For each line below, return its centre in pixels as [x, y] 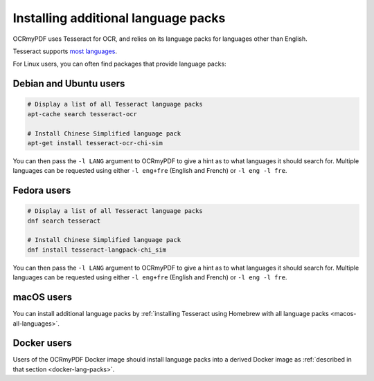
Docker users [42, 343]
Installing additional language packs [119, 18]
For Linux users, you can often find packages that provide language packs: [119, 64]
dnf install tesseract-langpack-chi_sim [97, 250]
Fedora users [42, 191]
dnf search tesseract [64, 221]
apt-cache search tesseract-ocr [82, 114]
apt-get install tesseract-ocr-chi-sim [95, 143]
